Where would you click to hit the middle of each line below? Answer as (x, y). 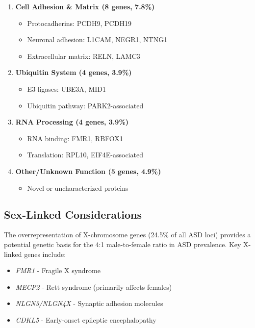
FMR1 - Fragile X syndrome (58, 270)
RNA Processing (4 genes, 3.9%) (72, 122)
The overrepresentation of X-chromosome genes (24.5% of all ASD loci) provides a (127, 235)
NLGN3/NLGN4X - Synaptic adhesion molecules (89, 303)
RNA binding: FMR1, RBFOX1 (75, 138)
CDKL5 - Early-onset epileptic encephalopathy (86, 319)
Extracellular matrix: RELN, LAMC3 (84, 56)
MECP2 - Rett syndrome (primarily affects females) (94, 287)
